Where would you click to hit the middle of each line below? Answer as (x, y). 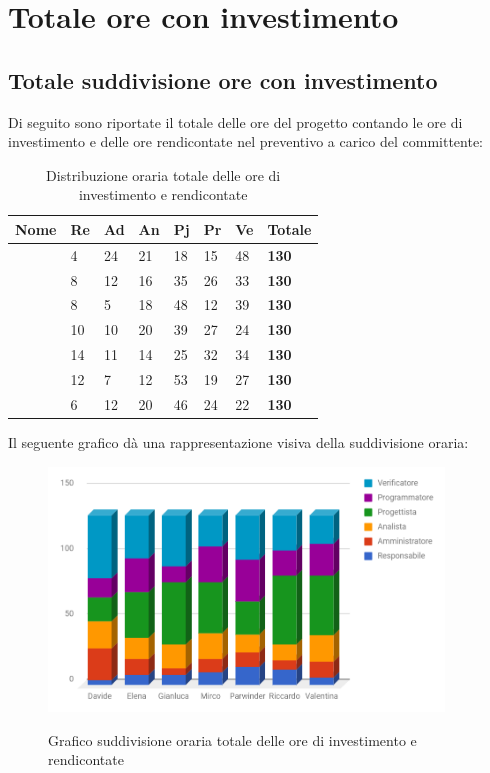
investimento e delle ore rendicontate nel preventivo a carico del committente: (246, 141)
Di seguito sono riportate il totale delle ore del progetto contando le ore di (235, 121)
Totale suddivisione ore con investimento (223, 79)
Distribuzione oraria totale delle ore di (163, 174)
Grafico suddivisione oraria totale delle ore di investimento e (232, 739)
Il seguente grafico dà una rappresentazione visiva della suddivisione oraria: (238, 441)
